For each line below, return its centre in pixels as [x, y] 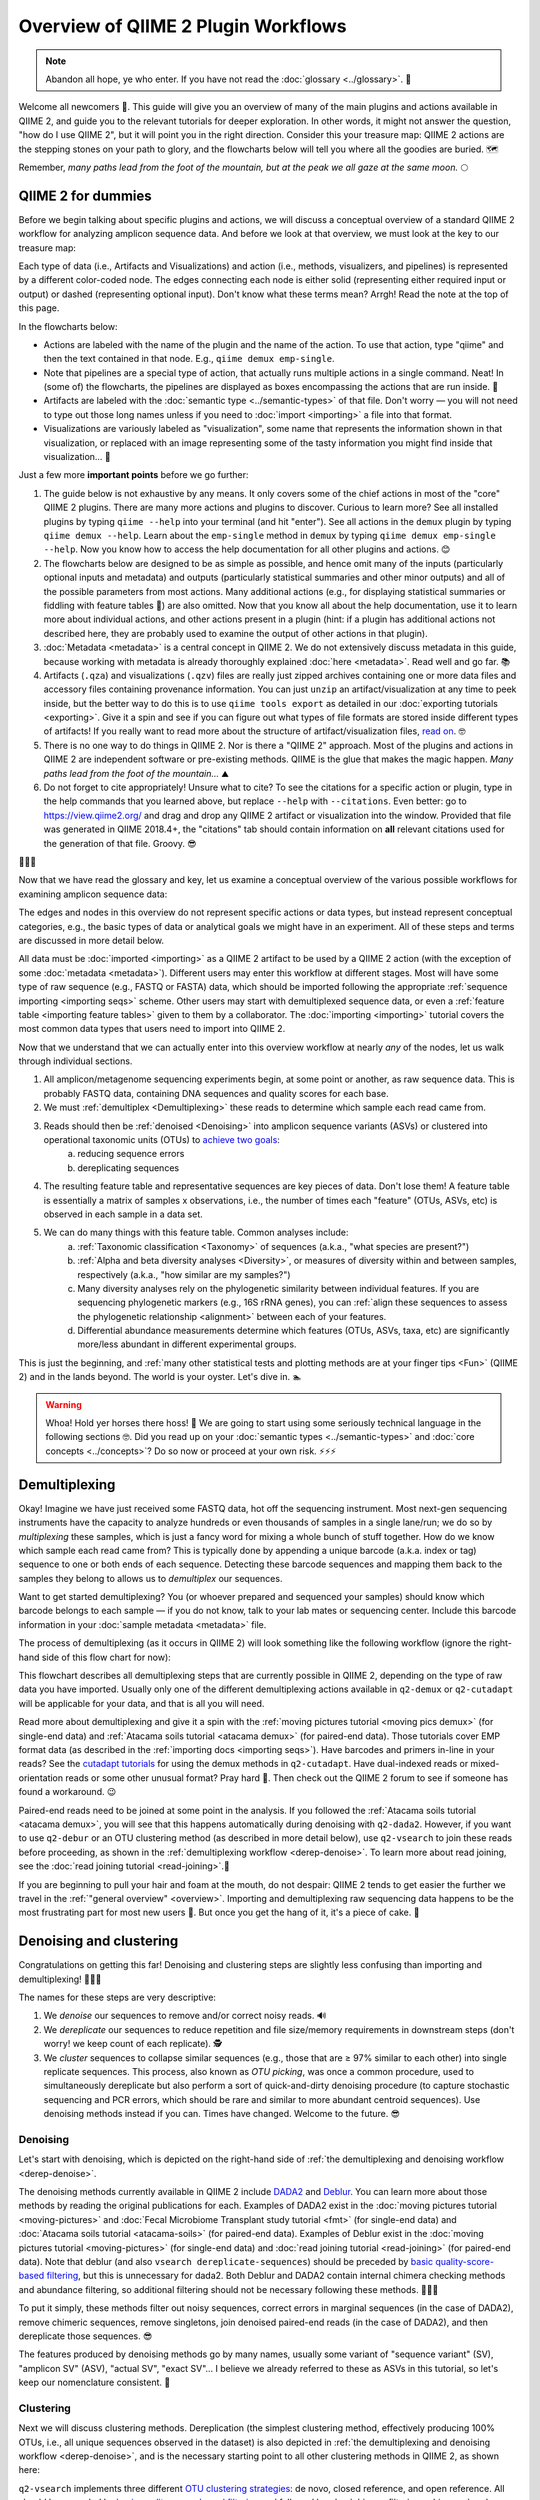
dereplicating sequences [128, 1167]
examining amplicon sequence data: [93, 894]
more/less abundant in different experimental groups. [187, 1344]
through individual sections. [75, 1061]
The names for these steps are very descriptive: [117, 1997]
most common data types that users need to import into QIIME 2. [152, 1029]
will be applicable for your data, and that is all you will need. [141, 1703]
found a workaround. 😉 [67, 1792]
